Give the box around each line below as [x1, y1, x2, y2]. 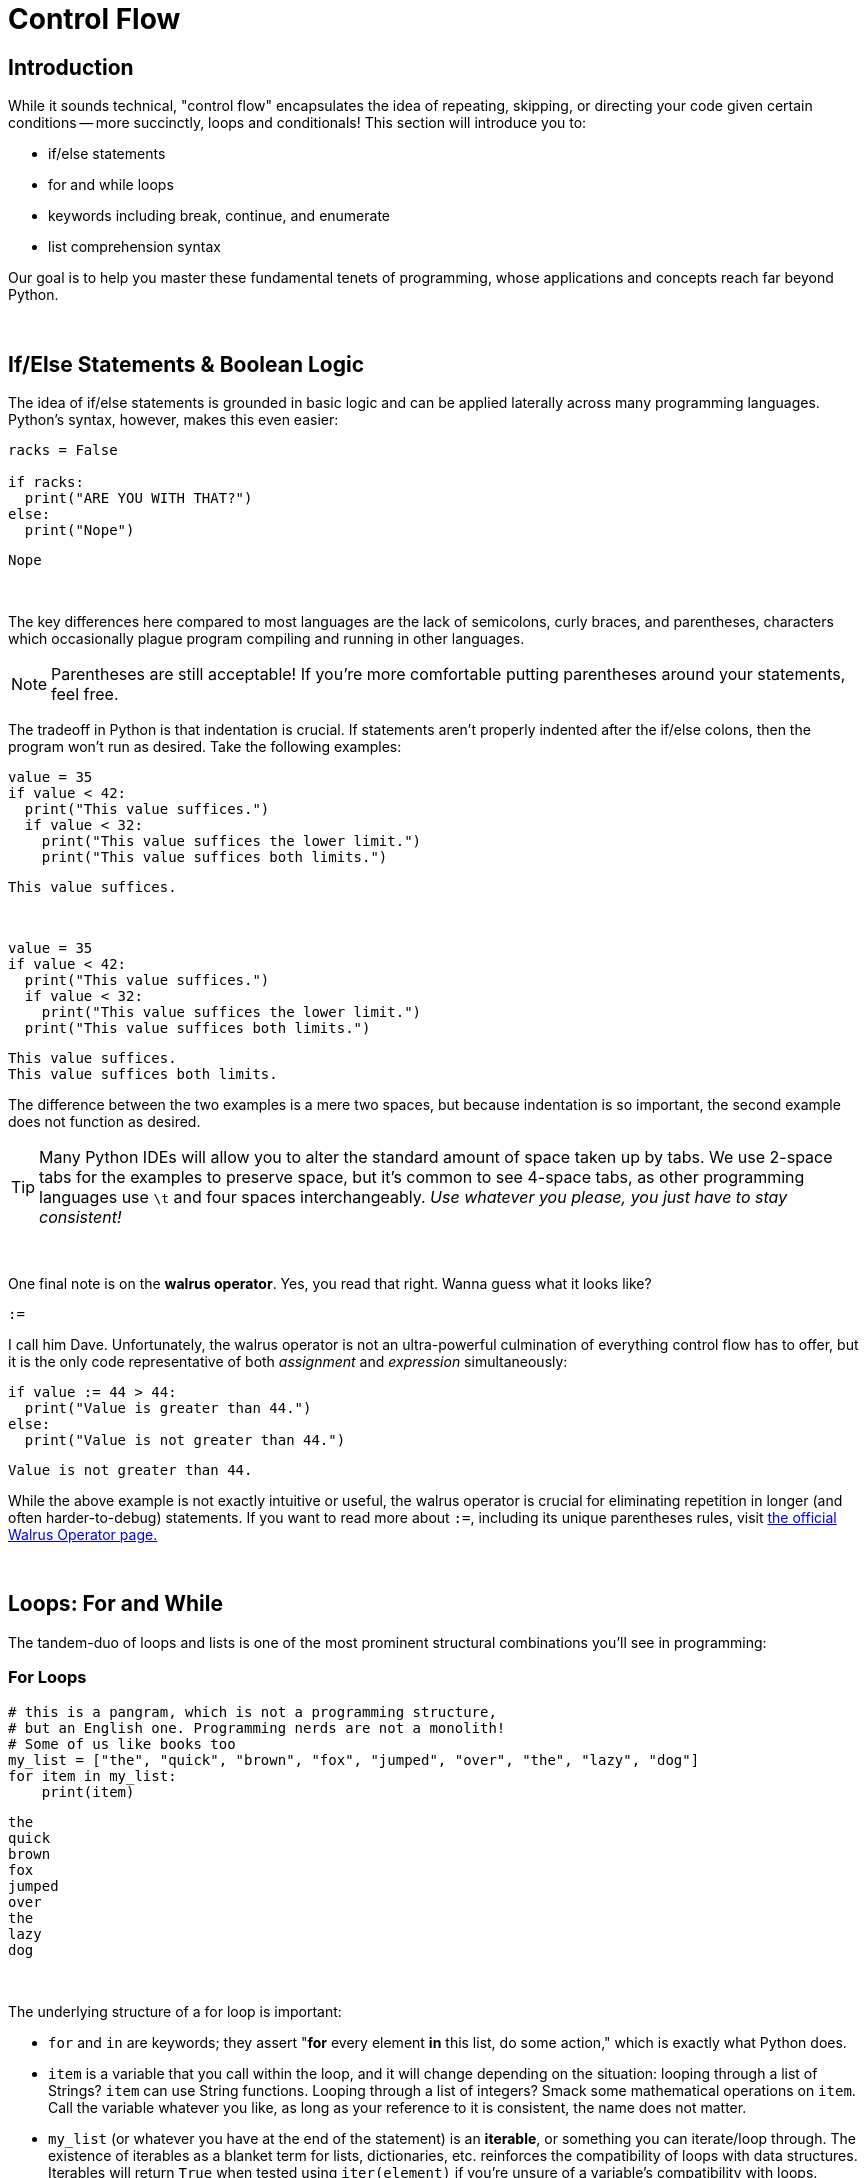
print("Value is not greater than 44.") [24, 1432, 346, 1449]
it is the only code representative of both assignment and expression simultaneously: [8, 1353, 568, 1371]
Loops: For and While [8, 1591, 223, 1617]
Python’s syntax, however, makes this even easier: [8, 411, 339, 429]
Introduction [8, 54, 134, 80]
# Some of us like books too [8, 1735, 236, 1752]
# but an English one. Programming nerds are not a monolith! [8, 1719, 506, 1736]
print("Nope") [24, 522, 135, 539]
